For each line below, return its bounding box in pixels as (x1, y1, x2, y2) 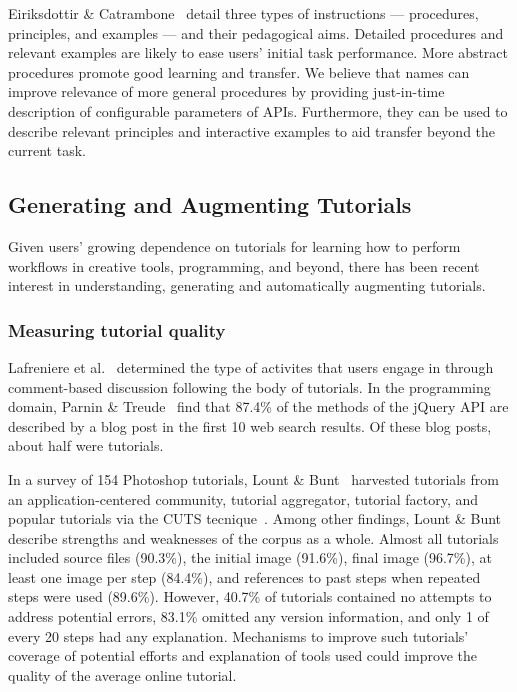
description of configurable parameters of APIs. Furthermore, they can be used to (8, 100, 508, 121)
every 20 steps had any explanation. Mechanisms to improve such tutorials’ (8, 625, 469, 646)
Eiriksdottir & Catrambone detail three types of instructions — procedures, (8, 3, 479, 23)
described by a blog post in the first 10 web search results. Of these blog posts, (8, 415, 492, 436)
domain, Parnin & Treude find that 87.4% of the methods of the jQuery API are (8, 396, 509, 417)
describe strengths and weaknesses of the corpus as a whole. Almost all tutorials (8, 527, 499, 548)
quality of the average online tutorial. (8, 664, 237, 685)
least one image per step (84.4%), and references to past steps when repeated (8, 566, 481, 587)
